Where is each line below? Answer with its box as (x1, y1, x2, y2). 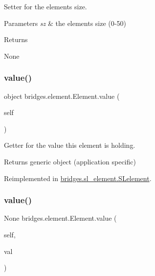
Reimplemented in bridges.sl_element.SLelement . (4, 173, 152, 183)
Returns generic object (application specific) (4, 156, 136, 166)
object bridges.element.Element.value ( (4, 91, 120, 101)
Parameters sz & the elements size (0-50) (4, 18, 126, 28)
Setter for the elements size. (4, 1, 87, 11)
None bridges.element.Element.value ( (4, 213, 117, 223)
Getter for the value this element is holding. (4, 140, 135, 150)
